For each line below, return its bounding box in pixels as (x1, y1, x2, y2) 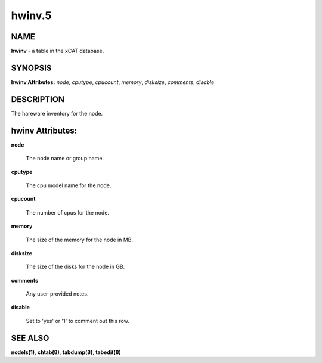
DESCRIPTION (11, 94, 65, 104)
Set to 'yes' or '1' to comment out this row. (26, 317, 129, 324)
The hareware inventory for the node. (11, 110, 103, 117)
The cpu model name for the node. (26, 182, 112, 189)
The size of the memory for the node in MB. (26, 236, 134, 243)
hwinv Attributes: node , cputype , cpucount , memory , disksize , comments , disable (11, 78, 215, 86)
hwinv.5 (11, 9, 52, 22)
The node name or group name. (26, 155, 104, 162)
